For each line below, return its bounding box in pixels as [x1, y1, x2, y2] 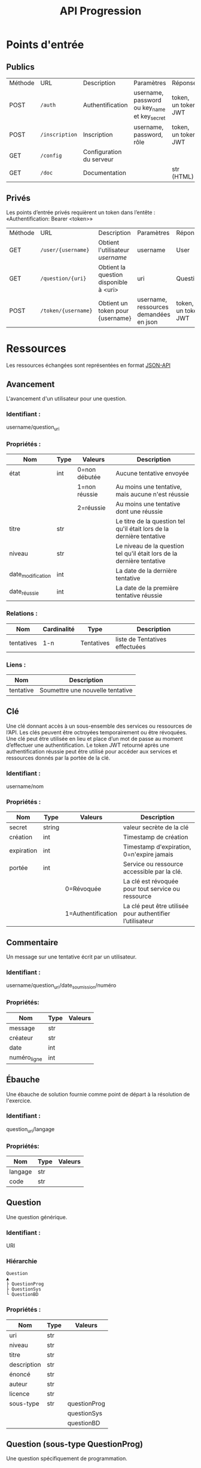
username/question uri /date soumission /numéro [6, 982, 117, 990]
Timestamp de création [123, 833, 188, 842]
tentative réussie [115, 592, 163, 600]
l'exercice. [6, 1097, 32, 1104]
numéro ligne [9, 1053, 42, 1062]
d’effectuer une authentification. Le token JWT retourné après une [6, 741, 169, 749]
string [42, 823, 60, 831]
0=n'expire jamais [123, 850, 173, 858]
